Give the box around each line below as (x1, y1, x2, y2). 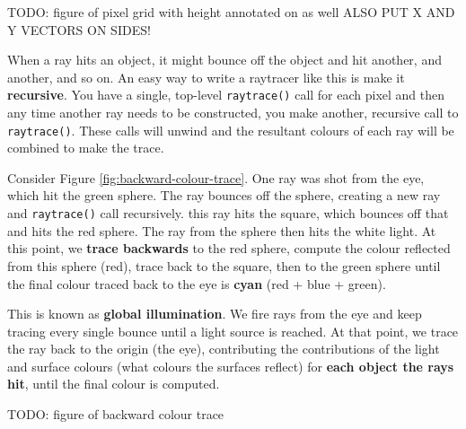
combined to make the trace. (7, 138, 164, 157)
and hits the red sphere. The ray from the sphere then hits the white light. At (7, 221, 436, 240)
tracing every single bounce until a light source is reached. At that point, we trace (7, 321, 459, 340)
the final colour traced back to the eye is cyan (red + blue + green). (7, 274, 386, 293)
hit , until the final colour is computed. (7, 374, 220, 393)
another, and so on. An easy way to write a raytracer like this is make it (7, 67, 405, 86)
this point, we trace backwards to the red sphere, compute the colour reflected (7, 239, 451, 258)
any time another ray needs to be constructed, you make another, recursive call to (7, 103, 459, 122)
